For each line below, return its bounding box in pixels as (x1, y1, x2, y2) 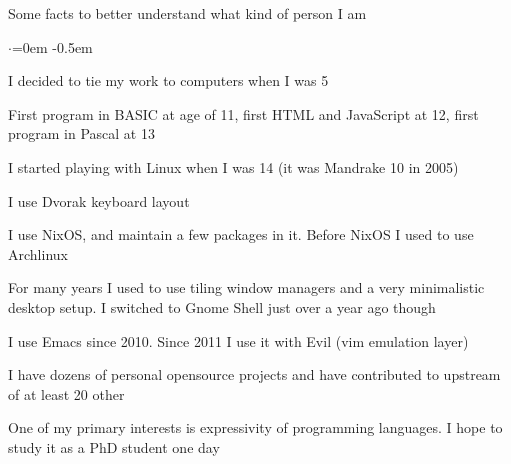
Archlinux (8, 243, 68, 264)
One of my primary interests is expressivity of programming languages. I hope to (8, 417, 503, 438)
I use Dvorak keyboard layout (8, 190, 190, 211)
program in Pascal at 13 (8, 123, 155, 144)
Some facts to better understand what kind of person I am (8, 3, 367, 23)
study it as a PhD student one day (8, 436, 220, 457)
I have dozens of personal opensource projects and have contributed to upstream (8, 364, 501, 385)
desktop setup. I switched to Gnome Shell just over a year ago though (8, 296, 436, 317)
